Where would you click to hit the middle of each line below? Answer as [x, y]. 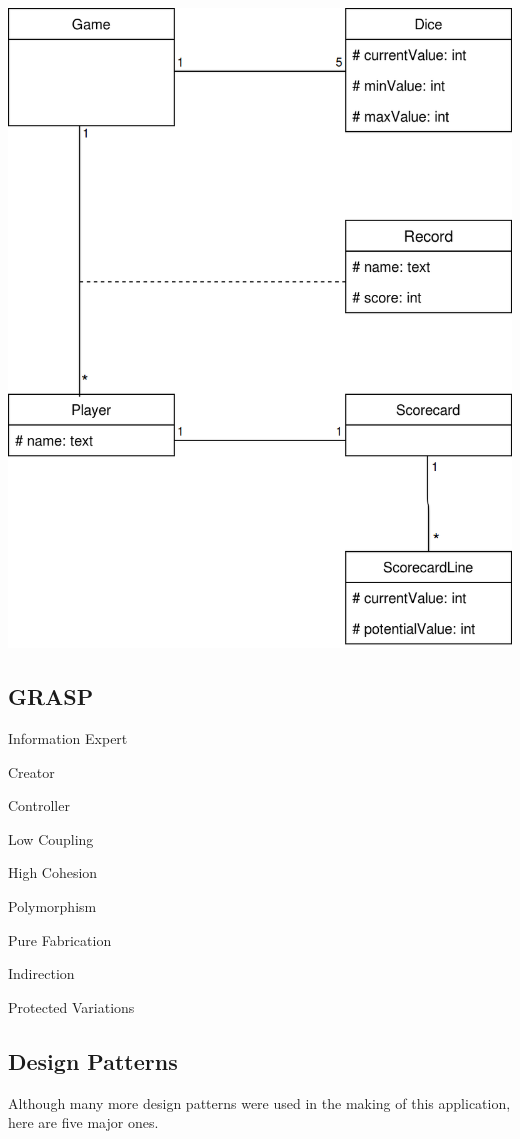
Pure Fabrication [60, 939]
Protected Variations [71, 1006]
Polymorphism [52, 906]
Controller [39, 805]
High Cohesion [53, 872]
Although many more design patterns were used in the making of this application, [259, 1102]
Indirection [41, 973]
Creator [31, 771]
